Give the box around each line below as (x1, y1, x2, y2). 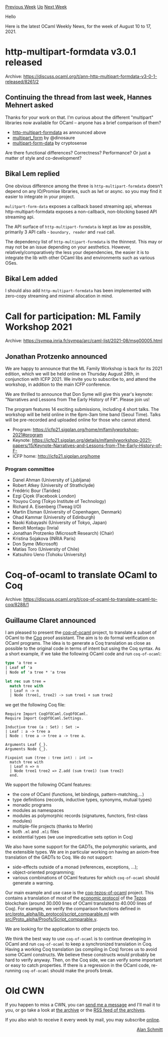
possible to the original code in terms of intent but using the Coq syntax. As (5, 645, 161, 652)
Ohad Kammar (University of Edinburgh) (12, 514, 95, 521)
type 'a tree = (5, 660, 37, 666)
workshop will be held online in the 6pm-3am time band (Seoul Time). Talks (5, 412, 161, 418)
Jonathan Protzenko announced (5, 352, 107, 361)
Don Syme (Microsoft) (12, 541, 58, 547)
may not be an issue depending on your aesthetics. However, (5, 244, 131, 250)
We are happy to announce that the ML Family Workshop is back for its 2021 (5, 366, 162, 372)
